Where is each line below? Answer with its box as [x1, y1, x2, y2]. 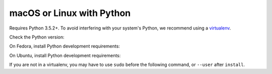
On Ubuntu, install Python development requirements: [9, 52, 121, 58]
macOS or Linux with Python [9, 7, 131, 18]
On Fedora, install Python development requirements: [9, 43, 120, 49]
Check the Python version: [9, 34, 65, 40]
